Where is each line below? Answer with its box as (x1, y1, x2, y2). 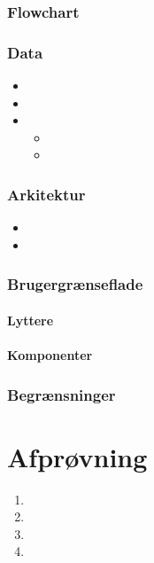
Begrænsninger (7, 383, 116, 405)
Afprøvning (7, 438, 148, 474)
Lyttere (7, 310, 54, 329)
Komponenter (7, 346, 93, 364)
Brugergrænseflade (7, 273, 143, 295)
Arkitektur (7, 183, 86, 205)
